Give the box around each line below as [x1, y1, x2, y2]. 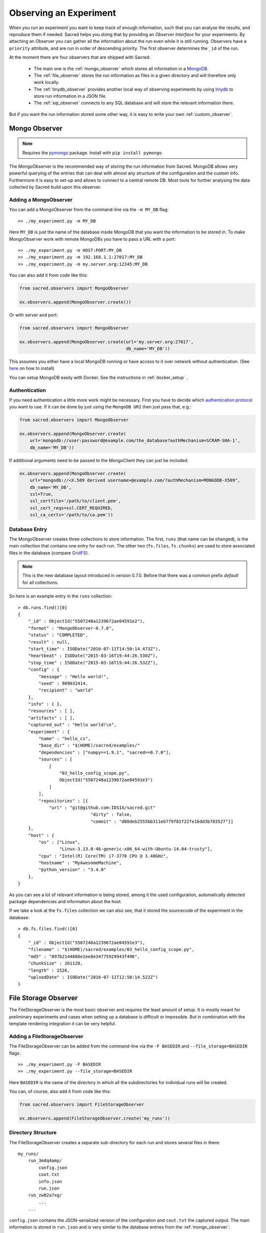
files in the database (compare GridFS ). [9, 550, 89, 556]
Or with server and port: [9, 312, 58, 318]
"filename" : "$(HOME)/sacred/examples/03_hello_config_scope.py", [28, 947, 195, 952]
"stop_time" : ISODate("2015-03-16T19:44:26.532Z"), [28, 660, 159, 665]
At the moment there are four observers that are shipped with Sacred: [9, 54, 151, 60]
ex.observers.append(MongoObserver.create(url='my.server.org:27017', [19, 339, 194, 345]
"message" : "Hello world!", [38, 674, 109, 679]
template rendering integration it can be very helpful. [9, 1021, 116, 1026]
